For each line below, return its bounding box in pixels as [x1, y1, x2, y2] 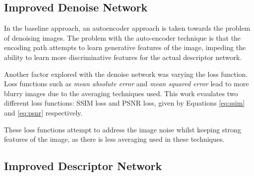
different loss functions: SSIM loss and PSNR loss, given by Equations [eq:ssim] [4, 98, 245, 108]
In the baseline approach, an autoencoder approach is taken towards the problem [4, 23, 251, 33]
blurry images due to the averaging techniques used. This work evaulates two [4, 88, 238, 98]
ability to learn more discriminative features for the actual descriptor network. [4, 52, 242, 62]
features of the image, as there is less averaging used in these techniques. [4, 134, 225, 144]
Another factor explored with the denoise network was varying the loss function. [4, 68, 248, 79]
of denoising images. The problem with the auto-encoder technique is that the [4, 32, 241, 43]
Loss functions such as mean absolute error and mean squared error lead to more [4, 78, 249, 89]
